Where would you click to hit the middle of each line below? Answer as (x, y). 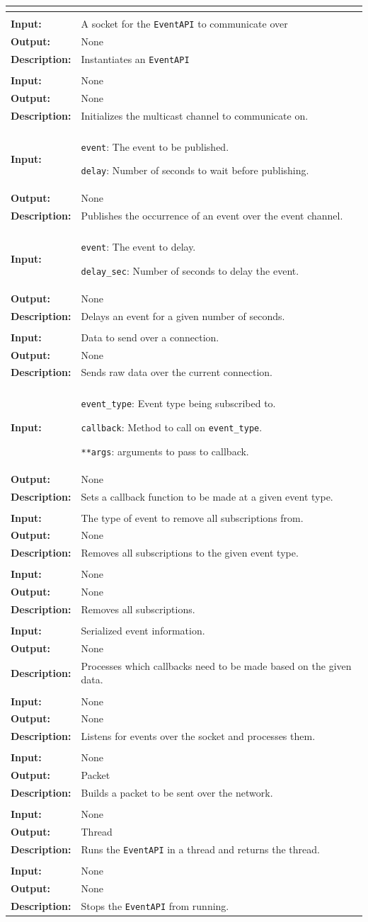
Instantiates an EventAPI (135, 58)
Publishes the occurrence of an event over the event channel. (212, 216)
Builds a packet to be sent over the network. (177, 793)
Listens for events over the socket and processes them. (198, 736)
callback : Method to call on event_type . (172, 427)
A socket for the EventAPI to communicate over (184, 23)
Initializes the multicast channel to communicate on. (195, 115)
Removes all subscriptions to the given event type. (190, 553)
